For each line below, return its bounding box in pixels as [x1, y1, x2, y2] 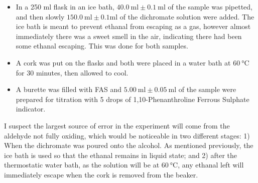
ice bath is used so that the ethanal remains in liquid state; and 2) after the [4, 149, 237, 160]
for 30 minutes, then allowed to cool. [16, 67, 128, 77]
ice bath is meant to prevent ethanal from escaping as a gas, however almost [16, 21, 251, 31]
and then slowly [16, 11, 65, 21]
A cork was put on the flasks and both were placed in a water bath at [16, 57, 231, 67]
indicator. [16, 103, 46, 114]
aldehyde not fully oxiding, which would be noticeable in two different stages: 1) [4, 130, 250, 140]
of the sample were [178, 84, 236, 94]
